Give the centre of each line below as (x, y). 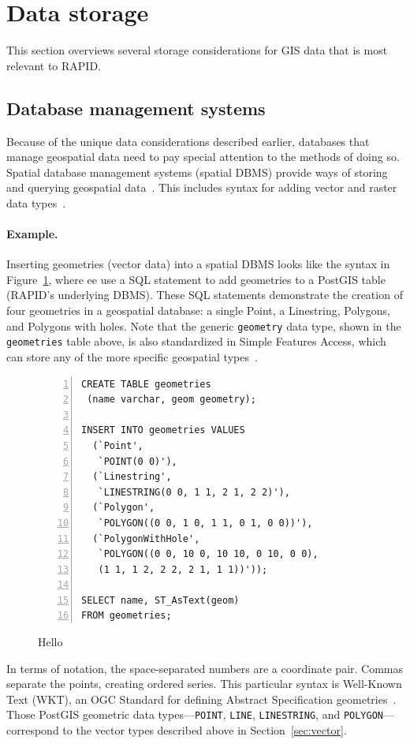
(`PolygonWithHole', (146, 538)
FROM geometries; (127, 616)
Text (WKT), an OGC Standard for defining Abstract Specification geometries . (201, 699)
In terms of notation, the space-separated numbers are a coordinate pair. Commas (205, 668)
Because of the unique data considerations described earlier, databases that (188, 141)
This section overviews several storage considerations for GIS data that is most (197, 50)
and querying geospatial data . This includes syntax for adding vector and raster (202, 187)
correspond (33, 730)
